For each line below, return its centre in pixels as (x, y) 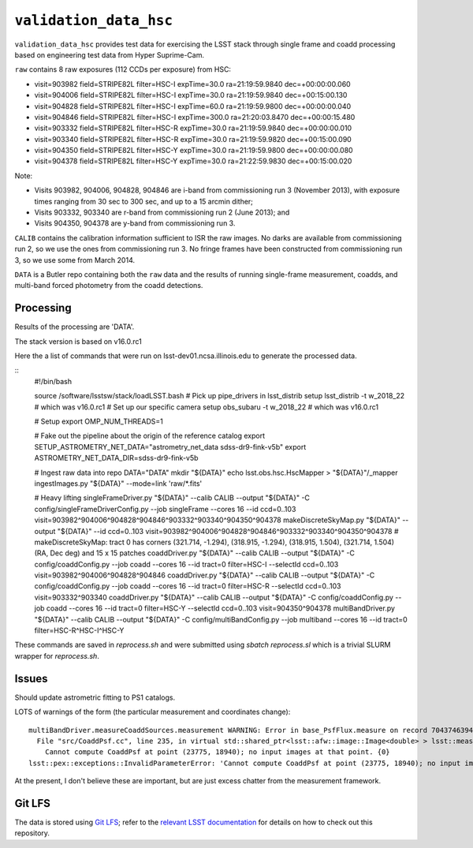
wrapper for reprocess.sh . (57, 656)
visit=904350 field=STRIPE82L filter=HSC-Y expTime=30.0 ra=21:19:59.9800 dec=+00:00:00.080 (194, 151)
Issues (31, 678)
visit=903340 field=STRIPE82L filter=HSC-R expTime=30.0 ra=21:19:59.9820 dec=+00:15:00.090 (193, 139)
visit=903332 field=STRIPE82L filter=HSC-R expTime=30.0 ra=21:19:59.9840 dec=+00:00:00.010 (193, 128)
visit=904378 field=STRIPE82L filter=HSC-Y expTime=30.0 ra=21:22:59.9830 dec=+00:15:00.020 (193, 161)
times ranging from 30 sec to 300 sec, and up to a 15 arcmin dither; (144, 201)
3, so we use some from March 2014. (75, 260)
